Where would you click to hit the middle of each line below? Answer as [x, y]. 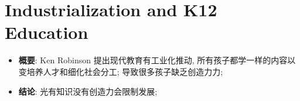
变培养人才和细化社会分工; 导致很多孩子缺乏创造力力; [121, 71]
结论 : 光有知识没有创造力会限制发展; [88, 91]
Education [47, 32]
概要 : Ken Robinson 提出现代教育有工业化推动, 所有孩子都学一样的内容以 [157, 60]
